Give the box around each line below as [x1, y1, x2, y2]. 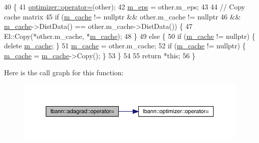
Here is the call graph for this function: [4, 67, 124, 77]
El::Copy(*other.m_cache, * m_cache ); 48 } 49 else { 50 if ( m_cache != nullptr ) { [4, 30, 256, 41]
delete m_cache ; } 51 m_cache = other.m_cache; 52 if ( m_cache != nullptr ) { [4, 40, 246, 51]
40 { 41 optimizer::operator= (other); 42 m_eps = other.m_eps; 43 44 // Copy [4, 1, 245, 11]
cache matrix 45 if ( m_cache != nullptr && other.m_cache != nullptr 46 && [4, 11, 241, 21]
